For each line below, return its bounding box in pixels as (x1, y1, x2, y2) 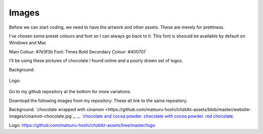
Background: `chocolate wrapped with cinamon (9, 107, 104, 113)
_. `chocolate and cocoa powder (77, 113, 142, 119)
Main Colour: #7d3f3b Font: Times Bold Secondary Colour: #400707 (9, 49, 146, 54)
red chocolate (205, 113, 233, 119)
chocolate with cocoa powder (144, 113, 203, 119)
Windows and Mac (9, 40, 47, 46)
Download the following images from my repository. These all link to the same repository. (9, 98, 188, 103)
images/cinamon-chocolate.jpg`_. (9, 113, 76, 119)
